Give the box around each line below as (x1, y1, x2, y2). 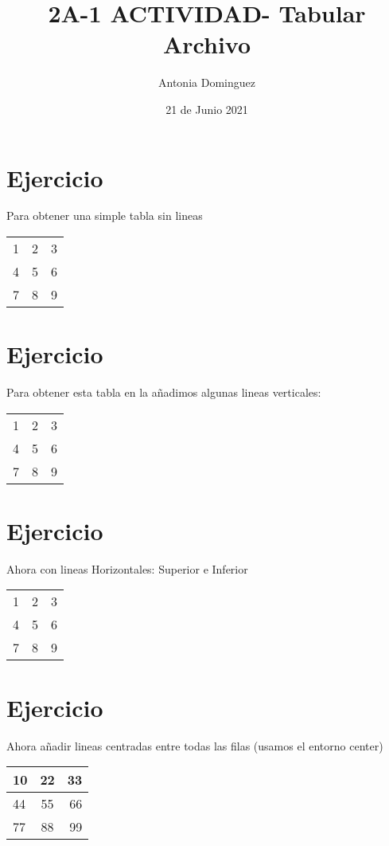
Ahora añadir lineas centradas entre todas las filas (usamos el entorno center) (6, 737, 383, 754)
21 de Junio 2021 (165, 100, 248, 117)
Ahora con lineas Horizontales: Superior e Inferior (6, 560, 248, 577)
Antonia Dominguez (158, 74, 255, 91)
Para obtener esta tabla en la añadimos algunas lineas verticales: (6, 384, 321, 401)
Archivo (162, 28, 251, 61)
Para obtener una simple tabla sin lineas (6, 207, 203, 224)
